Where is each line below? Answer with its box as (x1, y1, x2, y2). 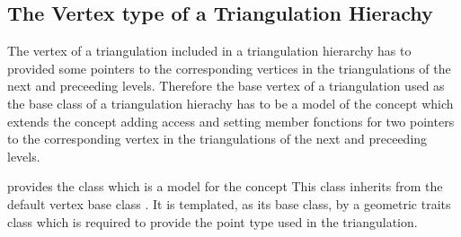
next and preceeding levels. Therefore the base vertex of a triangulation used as (7, 76, 445, 95)
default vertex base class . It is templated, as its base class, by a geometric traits (7, 194, 451, 213)
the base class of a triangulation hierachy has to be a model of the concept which (7, 93, 454, 112)
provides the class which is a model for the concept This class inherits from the (7, 177, 443, 196)
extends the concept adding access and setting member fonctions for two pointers (7, 111, 455, 130)
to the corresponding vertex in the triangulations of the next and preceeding (7, 129, 428, 148)
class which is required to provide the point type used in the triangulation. (7, 212, 418, 231)
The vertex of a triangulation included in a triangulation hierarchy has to (7, 41, 412, 60)
